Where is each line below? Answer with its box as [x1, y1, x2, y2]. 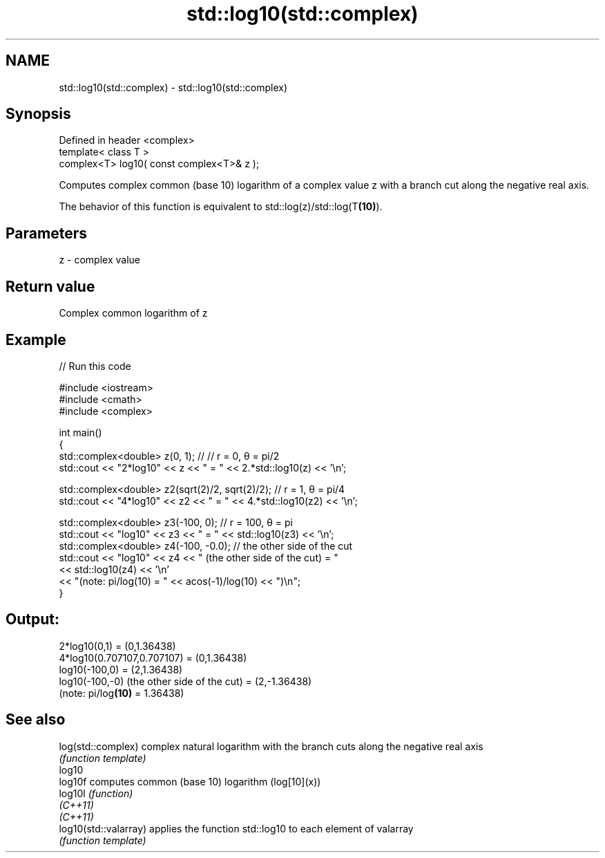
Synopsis [6, 105, 71, 123]
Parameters [6, 224, 87, 242]
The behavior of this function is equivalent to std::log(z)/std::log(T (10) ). [59, 200, 383, 213]
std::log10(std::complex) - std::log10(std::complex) [59, 81, 288, 93]
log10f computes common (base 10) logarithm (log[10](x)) [59, 775, 321, 787]
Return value [6, 277, 95, 295]
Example [6, 330, 66, 348]
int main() [59, 426, 102, 438]
